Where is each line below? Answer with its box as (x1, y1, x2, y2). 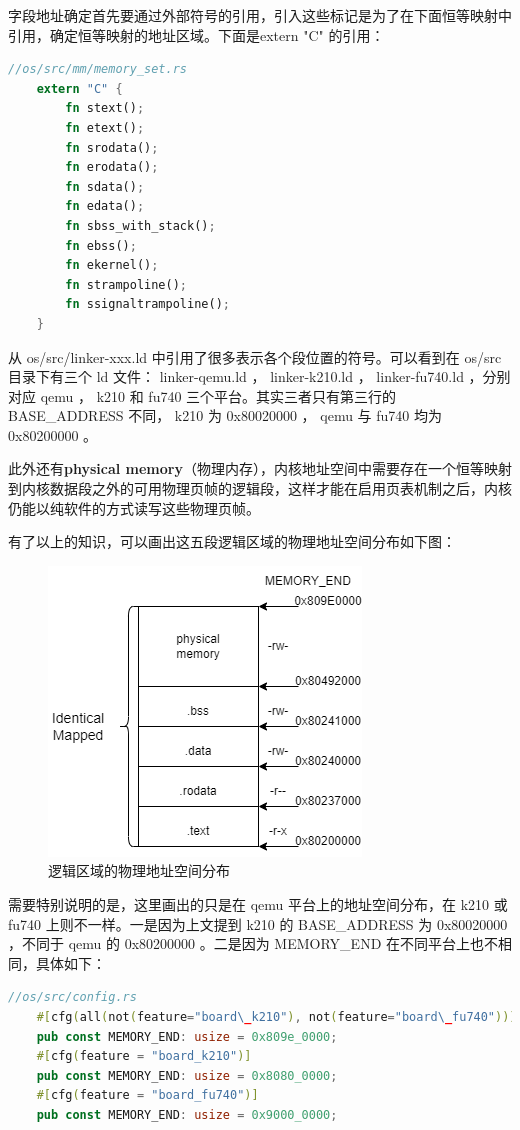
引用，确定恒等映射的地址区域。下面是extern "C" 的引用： (8, 24, 385, 45)
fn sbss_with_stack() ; (65, 218, 216, 233)
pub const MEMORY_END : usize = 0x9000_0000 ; (36, 1107, 338, 1122)
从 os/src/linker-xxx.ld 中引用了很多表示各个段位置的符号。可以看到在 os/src (8, 346, 502, 367)
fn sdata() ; (65, 179, 145, 194)
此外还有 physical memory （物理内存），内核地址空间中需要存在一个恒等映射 (8, 458, 512, 479)
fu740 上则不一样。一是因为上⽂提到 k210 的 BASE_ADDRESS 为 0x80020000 (8, 913, 508, 934)
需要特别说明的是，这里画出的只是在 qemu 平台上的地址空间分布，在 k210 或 (8, 894, 508, 915)
